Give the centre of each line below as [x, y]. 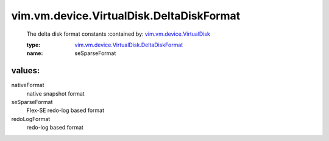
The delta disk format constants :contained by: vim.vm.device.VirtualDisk [118, 34]
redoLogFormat [31, 119]
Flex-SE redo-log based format [65, 110]
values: [26, 70]
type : [34, 45]
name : [35, 53]
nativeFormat [28, 85]
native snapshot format [55, 93]
